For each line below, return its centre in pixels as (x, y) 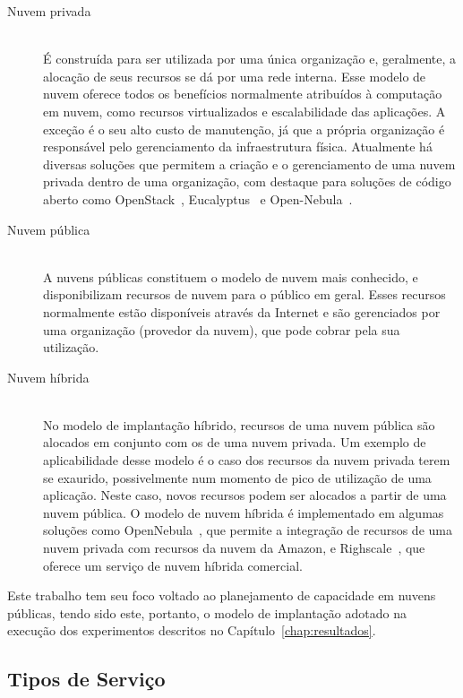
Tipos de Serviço (86, 679)
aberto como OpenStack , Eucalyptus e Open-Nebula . (198, 198)
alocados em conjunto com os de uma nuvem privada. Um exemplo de (235, 442)
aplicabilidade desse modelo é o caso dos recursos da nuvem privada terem (247, 460)
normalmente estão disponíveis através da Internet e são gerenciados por (242, 311)
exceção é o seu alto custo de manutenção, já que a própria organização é (244, 129)
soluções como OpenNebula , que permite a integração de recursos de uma (248, 530)
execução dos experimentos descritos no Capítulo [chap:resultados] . (192, 630)
